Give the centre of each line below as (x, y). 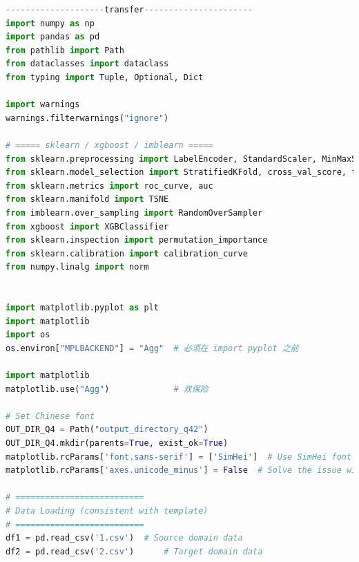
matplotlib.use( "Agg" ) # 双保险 (107, 389)
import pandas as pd (53, 37)
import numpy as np (50, 23)
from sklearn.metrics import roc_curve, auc (109, 186)
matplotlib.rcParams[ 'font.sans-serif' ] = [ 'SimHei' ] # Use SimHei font (179, 457)
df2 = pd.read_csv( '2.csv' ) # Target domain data (134, 551)
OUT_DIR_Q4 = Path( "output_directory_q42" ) (107, 430)
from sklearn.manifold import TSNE (87, 199)
